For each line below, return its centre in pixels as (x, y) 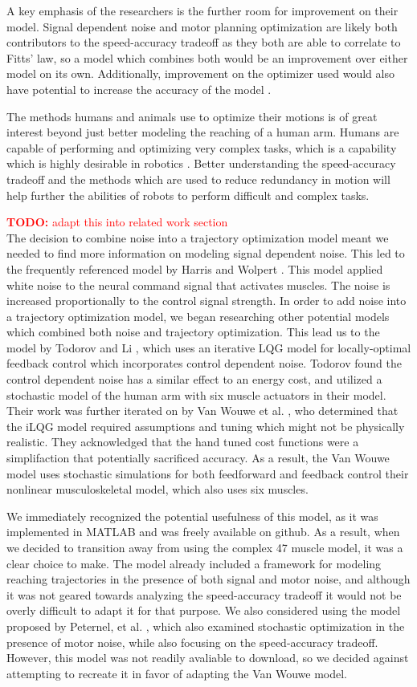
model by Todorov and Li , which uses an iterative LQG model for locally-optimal (209, 347)
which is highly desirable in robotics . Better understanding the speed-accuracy (201, 163)
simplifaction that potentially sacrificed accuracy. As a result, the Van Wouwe (198, 458)
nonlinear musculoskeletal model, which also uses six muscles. (157, 489)
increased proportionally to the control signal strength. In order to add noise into (206, 301)
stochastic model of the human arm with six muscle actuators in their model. (196, 394)
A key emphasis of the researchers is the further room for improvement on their (202, 10)
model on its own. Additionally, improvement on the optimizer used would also (200, 73)
